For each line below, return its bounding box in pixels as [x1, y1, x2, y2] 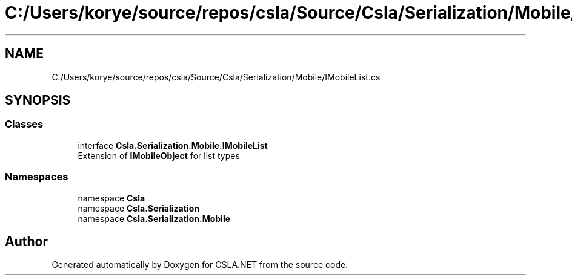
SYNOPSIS [5, 93, 71, 108]
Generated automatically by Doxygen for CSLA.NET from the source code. [52, 259, 348, 270]
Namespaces [5, 171, 68, 183]
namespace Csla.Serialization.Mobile [78, 213, 231, 224]
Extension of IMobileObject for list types [78, 150, 240, 161]
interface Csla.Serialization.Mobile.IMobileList [78, 140, 268, 151]
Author [5, 233, 48, 249]
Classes [5, 118, 44, 131]
